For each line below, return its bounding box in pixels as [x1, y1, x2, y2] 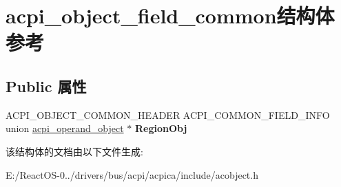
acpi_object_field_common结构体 [6, 1, 335, 30]
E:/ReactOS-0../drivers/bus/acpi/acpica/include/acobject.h [6, 167, 258, 181]
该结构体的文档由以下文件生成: [6, 144, 143, 158]
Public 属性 [6, 75, 87, 96]
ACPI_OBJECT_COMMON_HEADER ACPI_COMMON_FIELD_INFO [6, 107, 330, 122]
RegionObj [134, 121, 187, 135]
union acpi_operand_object [6, 121, 124, 135]
